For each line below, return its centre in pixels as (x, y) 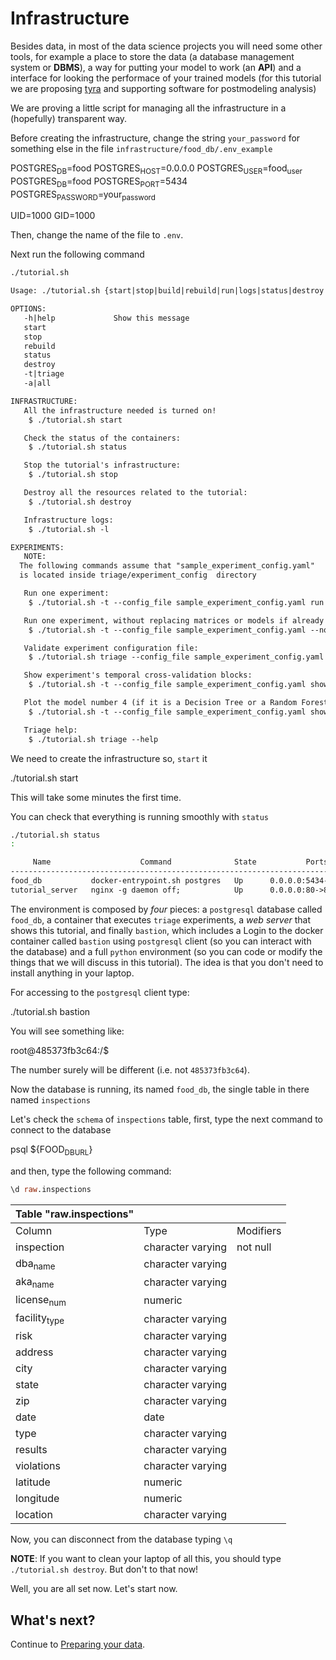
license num (41, 1300)
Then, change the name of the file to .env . (97, 235)
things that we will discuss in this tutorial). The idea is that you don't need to (167, 962)
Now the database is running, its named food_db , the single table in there (160, 1089)
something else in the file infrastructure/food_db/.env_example (141, 148)
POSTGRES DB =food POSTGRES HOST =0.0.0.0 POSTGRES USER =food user (156, 169)
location (34, 1515)
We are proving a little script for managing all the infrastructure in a (148, 108)
